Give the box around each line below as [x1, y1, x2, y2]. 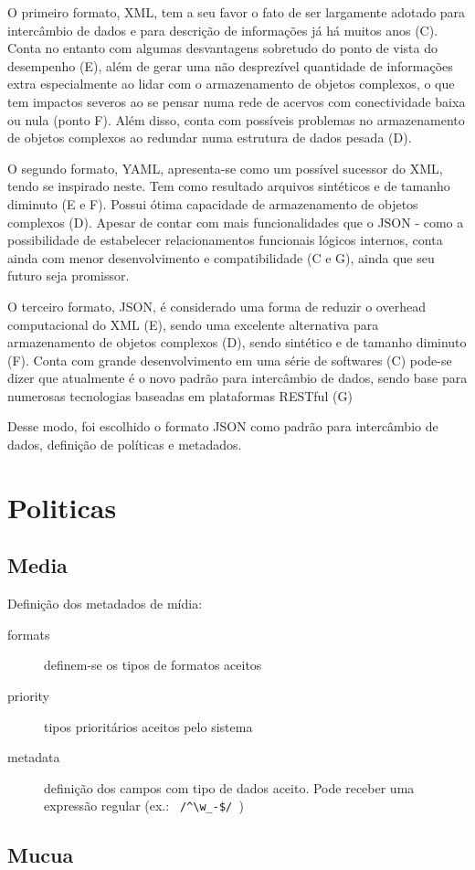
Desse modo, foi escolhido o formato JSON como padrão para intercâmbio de [7, 417, 438, 436]
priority [7, 686, 49, 706]
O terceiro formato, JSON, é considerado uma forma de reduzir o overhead [7, 296, 426, 315]
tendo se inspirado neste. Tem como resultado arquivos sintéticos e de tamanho [7, 176, 450, 196]
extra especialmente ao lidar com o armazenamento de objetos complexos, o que [7, 74, 455, 93]
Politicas [7, 488, 117, 525]
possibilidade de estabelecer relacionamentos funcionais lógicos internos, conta [7, 230, 443, 249]
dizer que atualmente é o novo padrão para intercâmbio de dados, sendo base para [7, 368, 468, 387]
